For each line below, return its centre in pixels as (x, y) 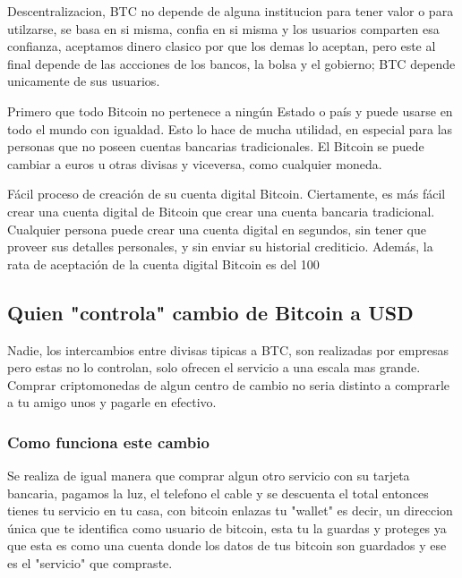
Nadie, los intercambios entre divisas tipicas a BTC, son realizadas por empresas (228, 349)
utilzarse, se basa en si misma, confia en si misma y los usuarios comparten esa (223, 28)
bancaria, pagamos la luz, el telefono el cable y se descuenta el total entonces (218, 493)
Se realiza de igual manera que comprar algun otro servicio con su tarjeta (209, 476)
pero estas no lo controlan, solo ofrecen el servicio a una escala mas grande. (214, 367)
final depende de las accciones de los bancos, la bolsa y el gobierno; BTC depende (231, 63)
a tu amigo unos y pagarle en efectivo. (112, 402)
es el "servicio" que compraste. (90, 563)
